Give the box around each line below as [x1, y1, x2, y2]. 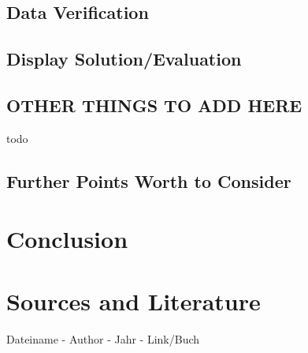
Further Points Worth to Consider [6, 168, 291, 193]
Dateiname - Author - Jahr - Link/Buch [6, 330, 200, 347]
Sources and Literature [6, 284, 261, 317]
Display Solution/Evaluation [6, 47, 242, 71]
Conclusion [6, 223, 128, 255]
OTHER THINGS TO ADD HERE [6, 92, 302, 117]
